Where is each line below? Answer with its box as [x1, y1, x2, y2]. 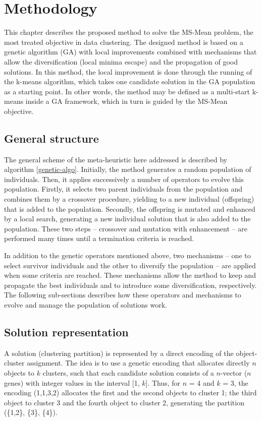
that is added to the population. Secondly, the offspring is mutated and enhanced [4, 203, 255, 214]
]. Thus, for [145, 377, 181, 388]
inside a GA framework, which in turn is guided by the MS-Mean [25, 96, 228, 106]
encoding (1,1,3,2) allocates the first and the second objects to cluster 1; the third [4, 387, 257, 398]
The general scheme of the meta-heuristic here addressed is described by [4, 154, 227, 164]
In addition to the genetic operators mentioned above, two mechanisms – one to [4, 250, 251, 261]
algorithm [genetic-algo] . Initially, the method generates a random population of [4, 164, 251, 174]
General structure [4, 130, 99, 146]
